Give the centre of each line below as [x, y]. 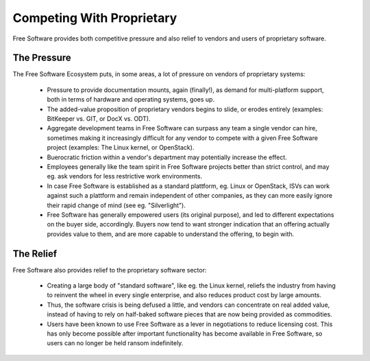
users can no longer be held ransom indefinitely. [115, 343]
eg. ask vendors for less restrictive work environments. [124, 176]
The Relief [35, 254]
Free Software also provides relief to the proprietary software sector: [110, 270]
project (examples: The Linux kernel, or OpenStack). [121, 148]
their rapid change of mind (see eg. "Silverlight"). [116, 205]
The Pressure [42, 58]
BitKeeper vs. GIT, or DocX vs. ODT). [99, 119]
